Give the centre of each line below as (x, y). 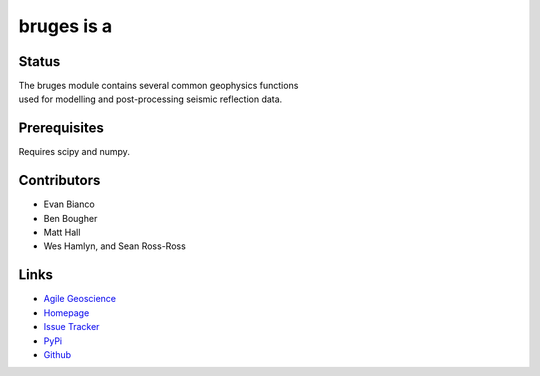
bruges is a (65, 26)
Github (57, 354)
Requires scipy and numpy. (74, 152)
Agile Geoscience (80, 299)
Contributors (59, 180)
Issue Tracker (71, 327)
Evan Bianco (69, 204)
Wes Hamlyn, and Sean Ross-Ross (115, 246)
